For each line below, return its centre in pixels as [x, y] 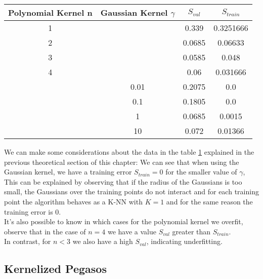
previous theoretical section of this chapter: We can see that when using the [122, 162]
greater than [191, 231]
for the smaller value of [201, 172]
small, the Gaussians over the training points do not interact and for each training [131, 191]
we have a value [132, 231]
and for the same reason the [209, 201]
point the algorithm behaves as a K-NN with [73, 201]
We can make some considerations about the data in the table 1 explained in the [129, 152]
